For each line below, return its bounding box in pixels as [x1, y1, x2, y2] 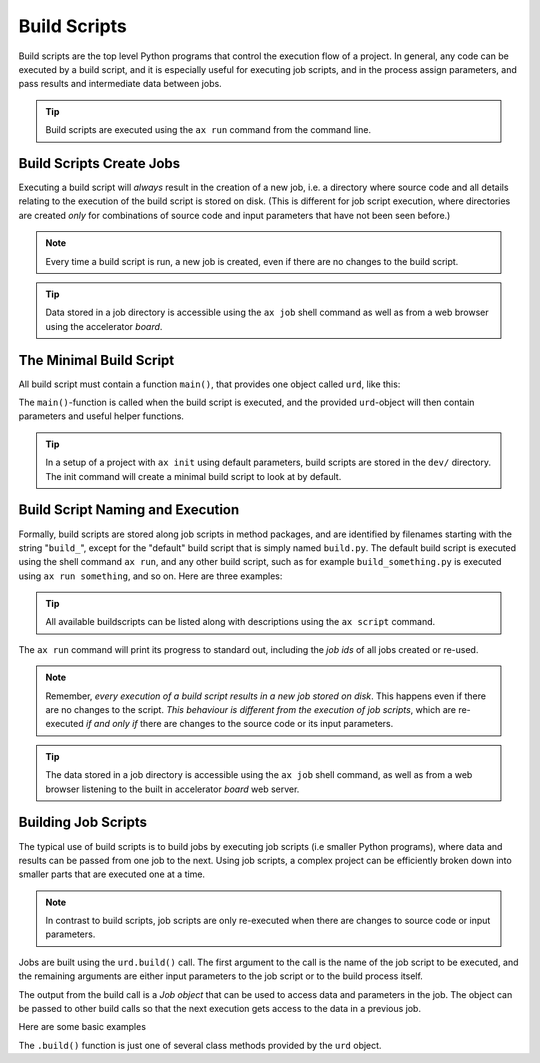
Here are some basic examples [18, 1021, 147, 1033]
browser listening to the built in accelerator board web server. [45, 783, 300, 795]
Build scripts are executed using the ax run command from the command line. [45, 124, 372, 136]
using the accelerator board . [45, 320, 163, 332]
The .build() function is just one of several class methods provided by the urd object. [18, 1039, 382, 1051]
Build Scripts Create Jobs [18, 155, 181, 172]
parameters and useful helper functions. [18, 410, 185, 422]
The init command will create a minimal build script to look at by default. [45, 470, 342, 482]
